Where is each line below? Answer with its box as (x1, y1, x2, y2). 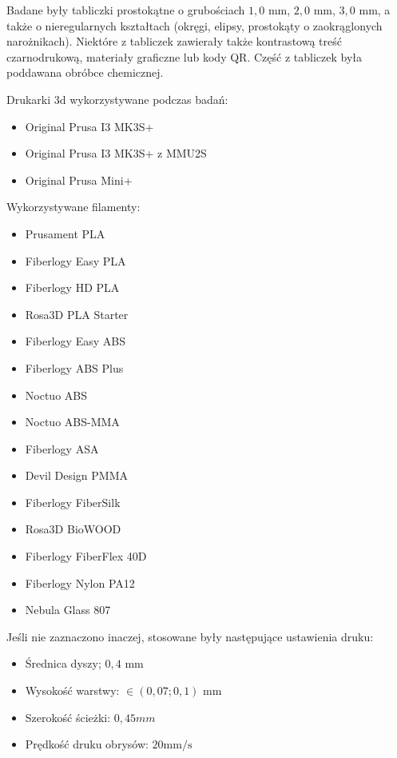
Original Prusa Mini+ (25, 171, 133, 188)
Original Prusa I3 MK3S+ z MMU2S (25, 145, 207, 162)
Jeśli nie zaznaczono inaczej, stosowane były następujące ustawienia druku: (6, 628, 374, 644)
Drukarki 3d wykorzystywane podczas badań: (6, 90, 228, 107)
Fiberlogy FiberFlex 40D (25, 548, 147, 565)
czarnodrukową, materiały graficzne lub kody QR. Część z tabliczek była (6, 48, 362, 65)
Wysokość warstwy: (25, 682, 120, 699)
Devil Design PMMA (25, 467, 129, 484)
